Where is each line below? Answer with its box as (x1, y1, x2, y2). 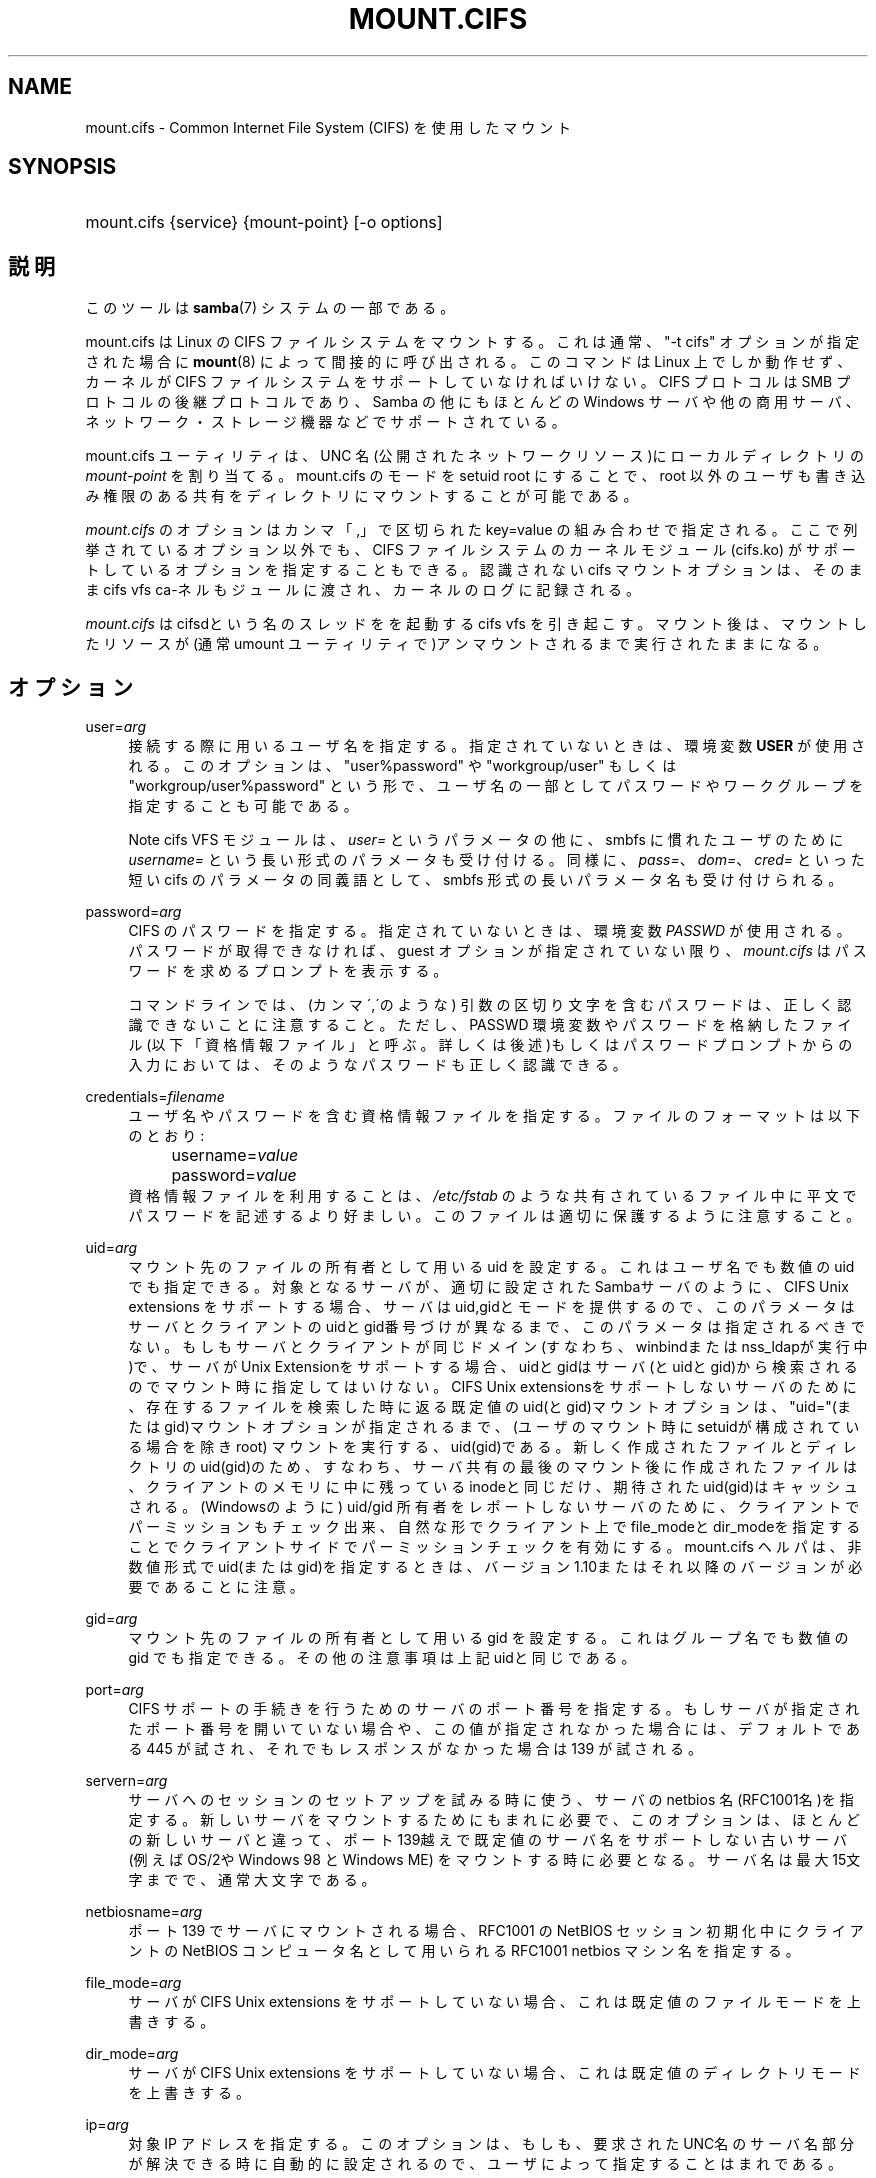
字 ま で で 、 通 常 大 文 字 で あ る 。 (128, 1871, 376, 1889)
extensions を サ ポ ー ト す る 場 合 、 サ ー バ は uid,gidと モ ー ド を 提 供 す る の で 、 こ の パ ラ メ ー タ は (128, 1298, 855, 1316)
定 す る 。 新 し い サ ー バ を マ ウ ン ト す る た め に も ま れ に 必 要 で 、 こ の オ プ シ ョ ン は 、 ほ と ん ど (128, 1811, 860, 1829)
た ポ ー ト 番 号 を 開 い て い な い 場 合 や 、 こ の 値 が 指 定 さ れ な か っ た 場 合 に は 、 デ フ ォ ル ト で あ (128, 1720, 860, 1738)
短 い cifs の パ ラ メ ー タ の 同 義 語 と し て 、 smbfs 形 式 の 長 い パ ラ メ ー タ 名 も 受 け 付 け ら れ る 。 (128, 871, 843, 889)
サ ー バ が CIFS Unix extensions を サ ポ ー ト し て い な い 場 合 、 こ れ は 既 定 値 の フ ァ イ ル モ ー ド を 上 (128, 1993, 861, 2011)
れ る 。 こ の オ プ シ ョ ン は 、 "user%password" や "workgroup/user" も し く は (128, 757, 677, 775)
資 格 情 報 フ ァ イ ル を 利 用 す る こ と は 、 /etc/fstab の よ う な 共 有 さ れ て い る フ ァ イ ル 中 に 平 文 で (128, 1187, 857, 1205)
